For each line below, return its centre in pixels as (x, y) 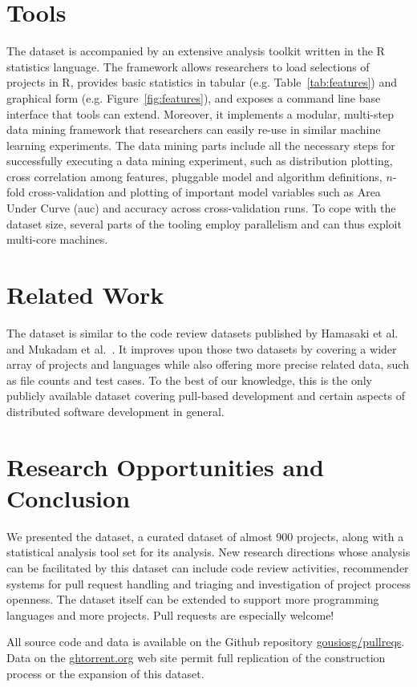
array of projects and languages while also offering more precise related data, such (208, 364)
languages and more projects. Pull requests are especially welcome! (170, 614)
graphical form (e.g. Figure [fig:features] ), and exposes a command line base (194, 97)
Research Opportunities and (165, 466)
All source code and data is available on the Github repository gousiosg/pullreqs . (206, 642)
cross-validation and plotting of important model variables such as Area (204, 192)
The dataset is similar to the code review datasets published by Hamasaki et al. (202, 332)
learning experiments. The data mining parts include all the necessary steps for (201, 145)
